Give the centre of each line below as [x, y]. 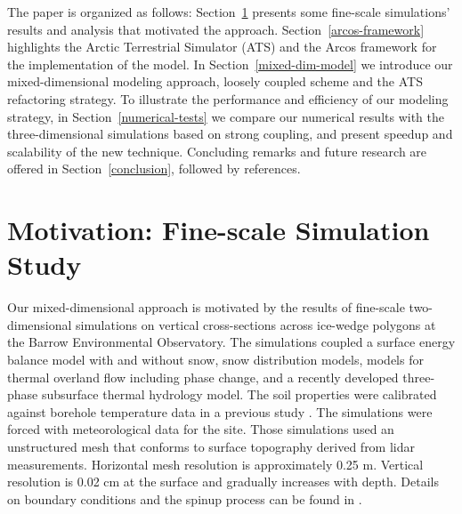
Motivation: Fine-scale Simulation [219, 230]
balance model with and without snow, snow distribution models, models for [215, 360]
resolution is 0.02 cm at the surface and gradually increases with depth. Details [223, 482]
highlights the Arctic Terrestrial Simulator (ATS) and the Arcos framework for [222, 47]
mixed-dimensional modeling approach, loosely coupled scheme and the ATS [215, 81]
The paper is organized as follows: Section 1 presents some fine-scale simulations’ [229, 12]
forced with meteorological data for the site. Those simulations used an [201, 429]
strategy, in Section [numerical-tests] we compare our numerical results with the [226, 116]
